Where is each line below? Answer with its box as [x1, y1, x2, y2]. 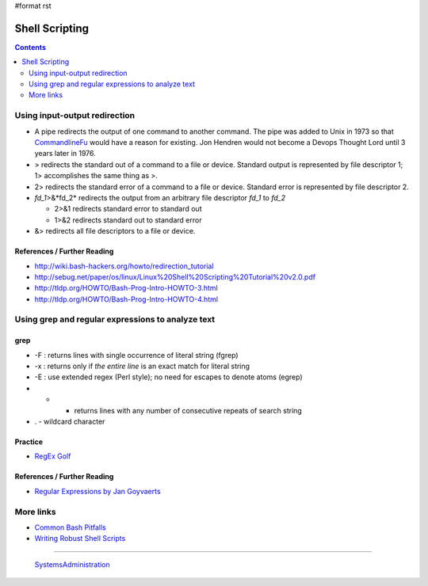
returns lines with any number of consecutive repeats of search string [74, 405, 303, 415]
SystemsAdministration [34, 559, 110, 569]
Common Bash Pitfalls [34, 523, 106, 532]
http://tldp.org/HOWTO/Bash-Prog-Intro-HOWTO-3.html [34, 283, 218, 293]
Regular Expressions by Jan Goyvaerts [34, 486, 162, 496]
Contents [14, 42, 47, 51]
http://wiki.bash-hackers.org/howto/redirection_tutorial [34, 261, 214, 271]
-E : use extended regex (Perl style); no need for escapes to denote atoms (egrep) [34, 372, 303, 382]
